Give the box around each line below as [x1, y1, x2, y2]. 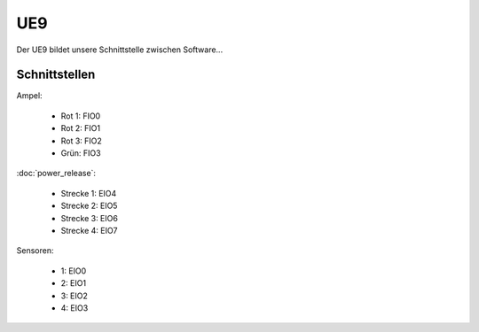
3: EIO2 [60, 290, 89, 301]
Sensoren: [16, 245, 54, 256]
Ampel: [16, 90, 43, 101]
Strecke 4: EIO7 [60, 225, 119, 235]
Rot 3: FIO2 [60, 135, 102, 146]
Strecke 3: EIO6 [60, 212, 119, 223]
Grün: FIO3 [60, 148, 101, 158]
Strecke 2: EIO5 [60, 200, 118, 212]
